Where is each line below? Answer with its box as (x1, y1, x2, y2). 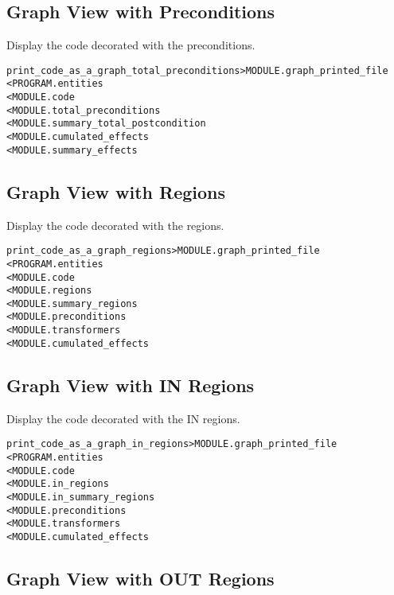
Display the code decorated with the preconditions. (6, 37, 256, 53)
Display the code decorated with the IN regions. (6, 410, 240, 426)
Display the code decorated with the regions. (6, 216, 224, 233)
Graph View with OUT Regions (6, 566, 275, 590)
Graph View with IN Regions (6, 372, 255, 397)
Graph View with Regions (6, 179, 226, 204)
